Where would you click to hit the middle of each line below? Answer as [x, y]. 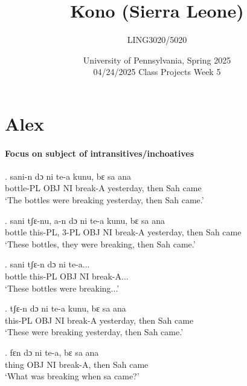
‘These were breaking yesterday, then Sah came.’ [94, 332]
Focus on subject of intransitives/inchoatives [100, 153]
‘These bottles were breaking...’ [62, 288]
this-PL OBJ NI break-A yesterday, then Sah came [99, 320]
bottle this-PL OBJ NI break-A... [67, 276]
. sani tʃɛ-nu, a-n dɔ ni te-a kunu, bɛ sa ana [85, 220]
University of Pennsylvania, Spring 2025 [157, 60]
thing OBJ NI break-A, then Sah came [77, 364]
